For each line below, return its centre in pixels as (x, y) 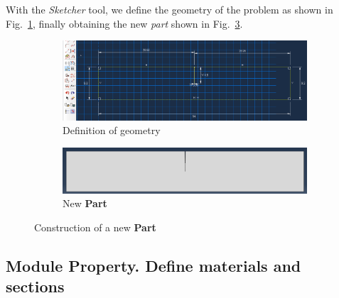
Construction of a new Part (95, 227)
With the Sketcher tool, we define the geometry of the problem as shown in (169, 9)
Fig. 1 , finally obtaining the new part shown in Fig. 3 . (124, 23)
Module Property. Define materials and (154, 265)
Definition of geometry (112, 130)
